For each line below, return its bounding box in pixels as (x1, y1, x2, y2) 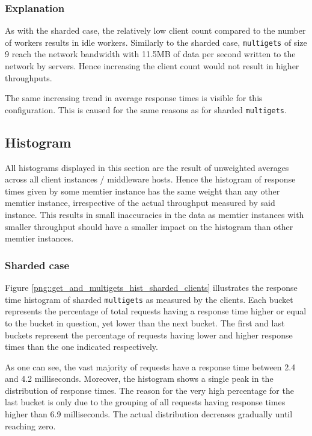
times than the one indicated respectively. (5, 340, 158, 353)
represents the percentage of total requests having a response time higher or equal (5, 305, 307, 317)
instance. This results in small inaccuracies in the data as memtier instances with (5, 208, 304, 221)
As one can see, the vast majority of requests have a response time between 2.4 (5, 360, 296, 373)
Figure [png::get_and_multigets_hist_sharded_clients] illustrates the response (5, 281, 298, 294)
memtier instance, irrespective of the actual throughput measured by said (5, 196, 275, 209)
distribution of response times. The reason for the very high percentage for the (5, 384, 294, 396)
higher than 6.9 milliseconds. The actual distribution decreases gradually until (5, 408, 293, 420)
